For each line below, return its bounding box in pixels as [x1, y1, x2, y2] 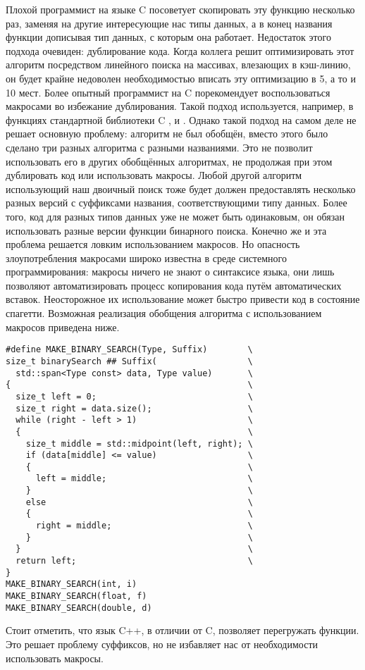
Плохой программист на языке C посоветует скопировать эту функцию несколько [6, 2, 355, 16]
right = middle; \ [35, 521, 253, 531]
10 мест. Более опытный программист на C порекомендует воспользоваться [6, 85, 330, 99]
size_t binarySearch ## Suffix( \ [6, 356, 253, 366]
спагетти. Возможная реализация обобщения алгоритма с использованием [6, 306, 322, 321]
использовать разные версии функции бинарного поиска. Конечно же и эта [6, 223, 327, 237]
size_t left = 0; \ [16, 391, 253, 402]
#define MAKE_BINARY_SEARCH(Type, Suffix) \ [6, 345, 253, 355]
